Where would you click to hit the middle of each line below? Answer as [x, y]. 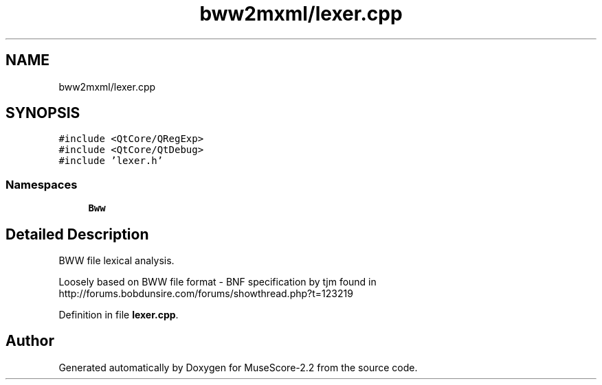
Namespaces [42, 184]
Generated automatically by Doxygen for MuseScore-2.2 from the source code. [238, 367]
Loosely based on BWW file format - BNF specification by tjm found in [218, 282]
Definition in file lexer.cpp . [119, 315]
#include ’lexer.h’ [111, 161]
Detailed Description [77, 234]
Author [30, 341]
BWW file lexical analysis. [116, 261]
